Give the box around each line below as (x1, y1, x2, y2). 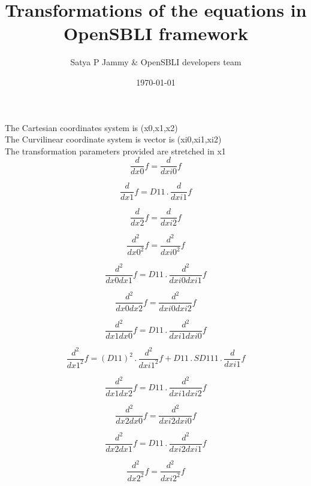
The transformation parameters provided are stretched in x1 (5, 144, 226, 157)
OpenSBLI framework (64, 21, 248, 45)
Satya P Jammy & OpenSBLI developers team (70, 56, 241, 68)
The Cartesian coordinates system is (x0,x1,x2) (5, 121, 178, 133)
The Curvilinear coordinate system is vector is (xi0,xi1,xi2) (5, 133, 222, 145)
